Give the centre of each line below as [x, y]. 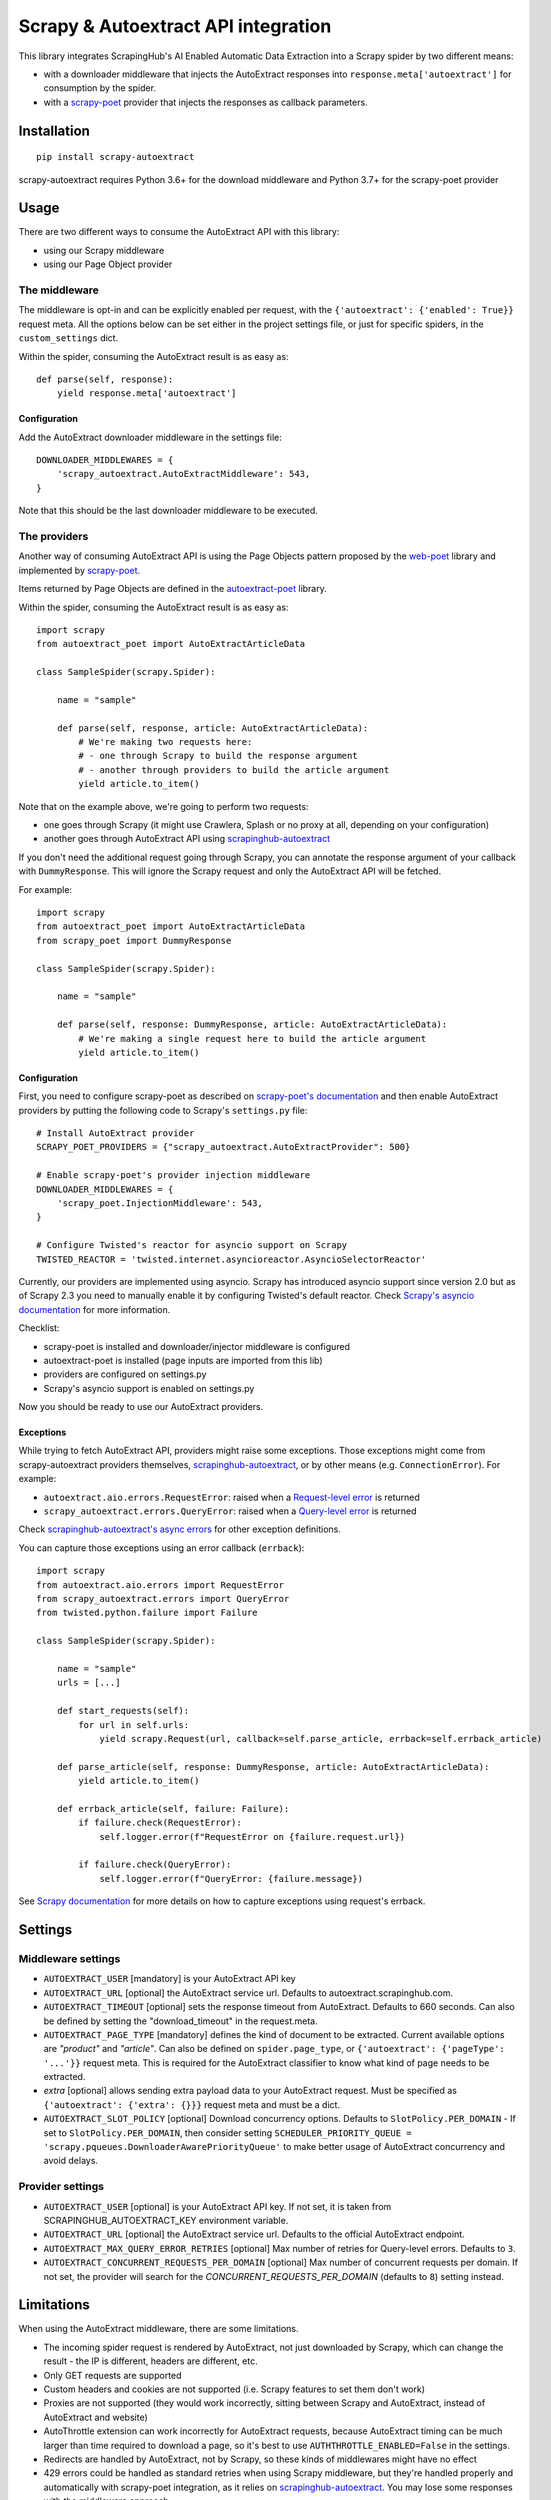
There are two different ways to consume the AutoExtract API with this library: [179, 232]
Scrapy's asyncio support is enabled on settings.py [149, 1388]
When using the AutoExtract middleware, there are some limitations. [158, 2329]
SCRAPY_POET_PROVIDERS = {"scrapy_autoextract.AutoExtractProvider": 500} [223, 1147]
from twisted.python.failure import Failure [147, 1613]
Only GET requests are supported [112, 2375]
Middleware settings [69, 1958]
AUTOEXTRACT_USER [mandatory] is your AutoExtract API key [169, 1979]
